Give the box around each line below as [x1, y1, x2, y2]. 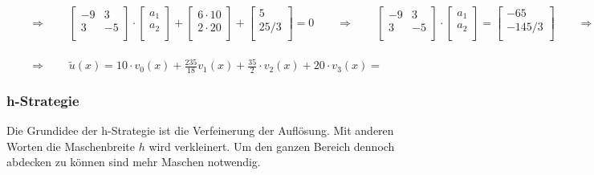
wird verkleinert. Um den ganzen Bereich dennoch [148, 137, 395, 154]
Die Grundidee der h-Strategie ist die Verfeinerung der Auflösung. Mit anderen [6, 122, 394, 139]
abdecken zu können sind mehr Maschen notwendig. [6, 153, 261, 170]
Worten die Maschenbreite [6, 137, 135, 154]
